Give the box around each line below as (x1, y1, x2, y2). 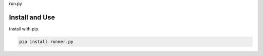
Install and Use (9, 13, 56, 21)
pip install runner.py (19, 39, 74, 44)
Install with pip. (9, 26, 39, 31)
